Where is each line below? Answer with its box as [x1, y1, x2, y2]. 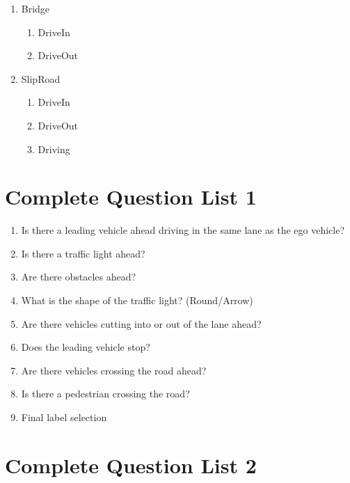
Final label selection [21, 410, 107, 425]
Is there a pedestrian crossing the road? [21, 386, 190, 401]
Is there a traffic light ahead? [21, 246, 145, 260]
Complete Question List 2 [5, 450, 257, 479]
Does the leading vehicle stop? [21, 340, 150, 354]
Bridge [21, 1, 50, 15]
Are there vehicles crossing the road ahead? [21, 363, 207, 377]
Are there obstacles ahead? [21, 269, 136, 284]
